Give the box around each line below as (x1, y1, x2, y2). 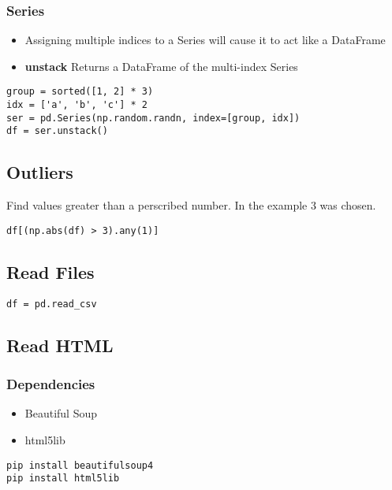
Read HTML (6, 332, 114, 357)
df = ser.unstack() (6, 125, 108, 137)
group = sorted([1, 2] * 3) (6, 86, 154, 98)
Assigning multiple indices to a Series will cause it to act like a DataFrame (24, 32, 386, 48)
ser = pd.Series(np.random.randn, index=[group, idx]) (6, 112, 301, 124)
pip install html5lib (6, 473, 120, 484)
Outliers (6, 160, 73, 184)
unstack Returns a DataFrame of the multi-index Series (24, 58, 298, 74)
